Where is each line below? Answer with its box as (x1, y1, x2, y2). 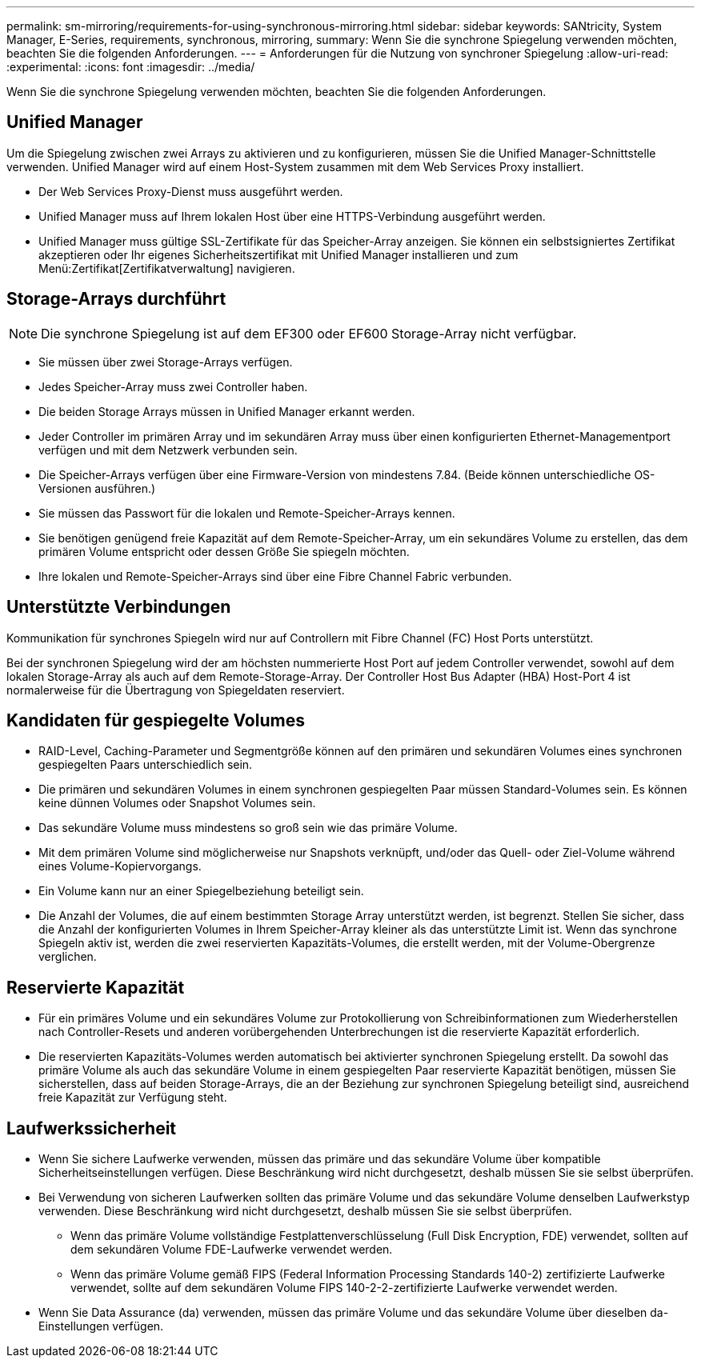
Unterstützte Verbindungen (6, 597, 231, 618)
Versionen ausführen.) (38, 481, 156, 495)
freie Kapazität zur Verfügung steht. (38, 1090, 227, 1105)
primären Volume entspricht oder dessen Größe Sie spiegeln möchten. (38, 544, 410, 558)
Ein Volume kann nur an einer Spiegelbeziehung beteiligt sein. (38, 884, 364, 898)
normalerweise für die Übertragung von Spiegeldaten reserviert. (6, 682, 345, 697)
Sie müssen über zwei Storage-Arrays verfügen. (38, 354, 293, 369)
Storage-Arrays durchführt (6, 289, 226, 310)
